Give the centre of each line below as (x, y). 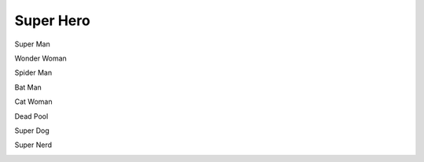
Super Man (32, 44)
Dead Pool (31, 116)
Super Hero (52, 20)
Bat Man (28, 87)
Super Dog (32, 131)
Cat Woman (33, 101)
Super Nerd (33, 145)
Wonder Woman (40, 58)
